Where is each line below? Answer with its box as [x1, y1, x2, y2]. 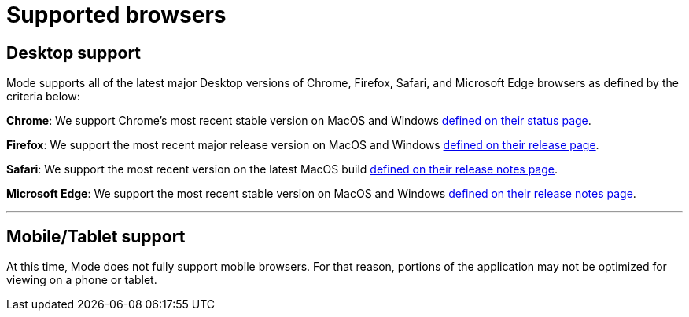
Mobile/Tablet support [6, 226, 186, 246]
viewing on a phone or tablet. [6, 273, 157, 287]
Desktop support [6, 42, 142, 63]
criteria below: [6, 89, 80, 104]
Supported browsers [6, 2, 227, 28]
